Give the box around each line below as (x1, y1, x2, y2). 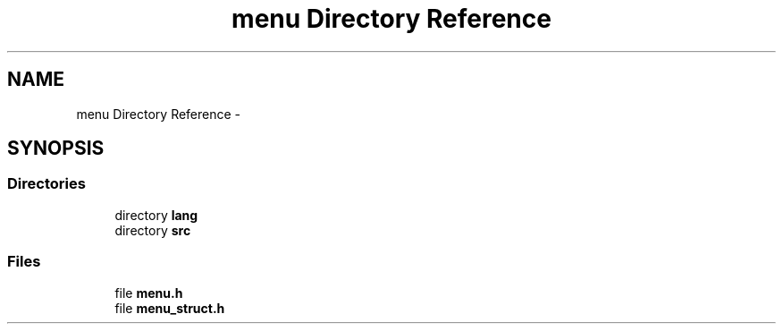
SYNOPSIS (7, 137, 105, 160)
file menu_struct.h (114, 300, 225, 316)
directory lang (114, 207, 198, 223)
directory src (114, 222, 191, 238)
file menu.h (114, 284, 183, 301)
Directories (7, 174, 86, 193)
